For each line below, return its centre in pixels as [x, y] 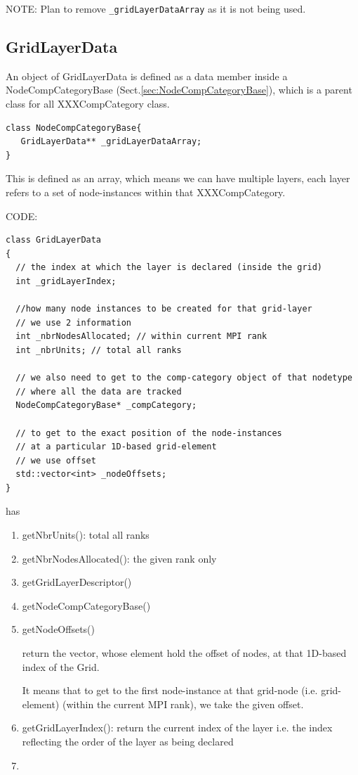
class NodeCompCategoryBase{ [74, 128]
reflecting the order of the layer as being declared [128, 742]
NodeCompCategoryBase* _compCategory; [106, 405]
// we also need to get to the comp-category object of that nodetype [184, 378]
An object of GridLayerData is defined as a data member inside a [147, 76]
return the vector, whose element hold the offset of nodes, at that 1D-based [184, 653]
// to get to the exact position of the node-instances [149, 433]
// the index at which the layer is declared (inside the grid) [169, 268]
